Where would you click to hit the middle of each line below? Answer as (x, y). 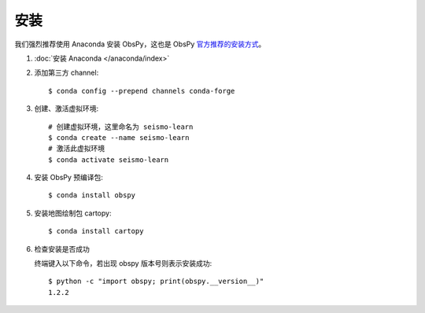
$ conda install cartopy (96, 231)
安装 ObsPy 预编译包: (69, 178)
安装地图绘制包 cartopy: (73, 213)
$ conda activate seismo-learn (109, 160)
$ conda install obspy (92, 195)
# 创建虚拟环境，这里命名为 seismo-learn (121, 127)
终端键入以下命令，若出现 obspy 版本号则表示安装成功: (123, 263)
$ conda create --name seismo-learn (119, 137)
